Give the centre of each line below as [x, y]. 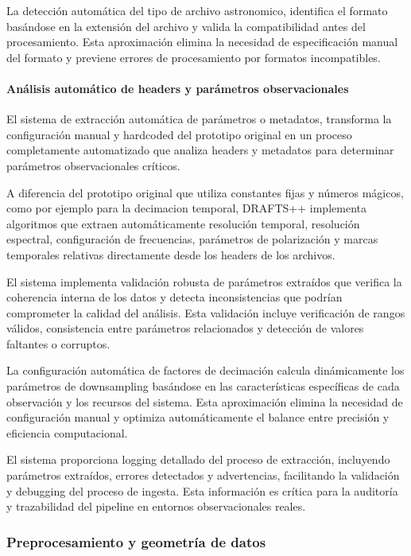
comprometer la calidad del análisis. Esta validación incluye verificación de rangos [206, 312]
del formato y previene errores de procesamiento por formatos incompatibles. [194, 57]
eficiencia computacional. [67, 432]
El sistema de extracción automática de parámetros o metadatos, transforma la [199, 119]
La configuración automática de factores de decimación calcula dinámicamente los [205, 370]
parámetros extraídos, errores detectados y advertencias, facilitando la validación [203, 475]
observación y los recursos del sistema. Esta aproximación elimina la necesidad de [205, 401]
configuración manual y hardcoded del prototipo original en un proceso [179, 134]
